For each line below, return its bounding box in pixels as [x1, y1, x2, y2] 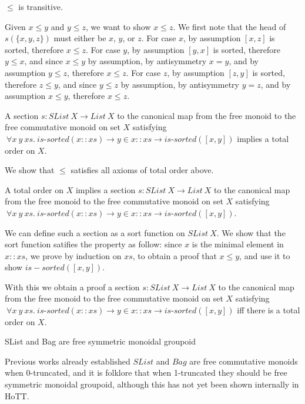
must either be [53, 32, 106, 44]
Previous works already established [5, 355, 130, 367]
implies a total [237, 132, 289, 144]
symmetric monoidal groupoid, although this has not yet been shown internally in [5, 378, 299, 390]
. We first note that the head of [173, 20, 286, 32]
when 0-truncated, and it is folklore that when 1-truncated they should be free [5, 366, 287, 379]
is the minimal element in [192, 238, 284, 250]
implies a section [75, 183, 136, 196]
